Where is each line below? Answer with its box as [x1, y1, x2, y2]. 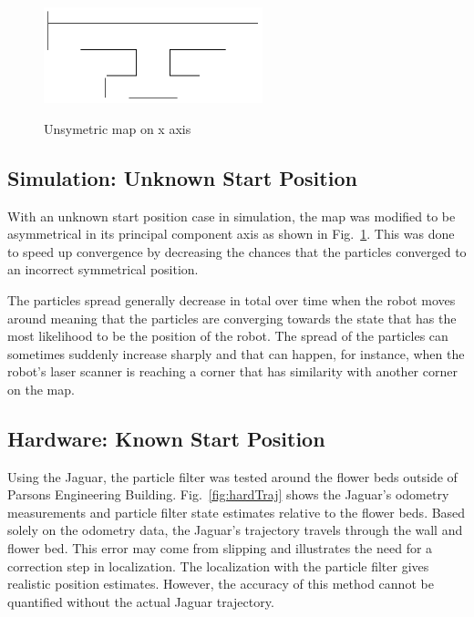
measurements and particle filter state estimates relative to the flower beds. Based [7, 502, 466, 521]
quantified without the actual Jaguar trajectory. [7, 591, 274, 611]
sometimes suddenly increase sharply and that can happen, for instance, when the [7, 344, 465, 363]
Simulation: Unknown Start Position [7, 163, 357, 191]
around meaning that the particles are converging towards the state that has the [7, 308, 457, 327]
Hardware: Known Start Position [7, 424, 325, 452]
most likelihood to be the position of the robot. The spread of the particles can [7, 326, 448, 345]
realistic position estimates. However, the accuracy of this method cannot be [7, 574, 434, 593]
